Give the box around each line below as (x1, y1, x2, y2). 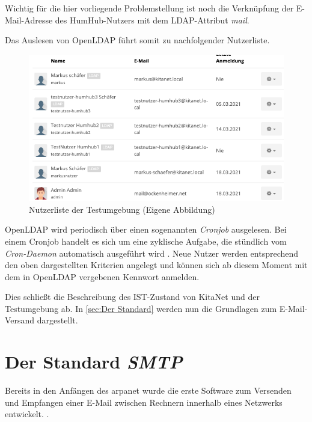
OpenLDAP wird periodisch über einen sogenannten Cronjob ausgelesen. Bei (5, 223, 287, 236)
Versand (5, 314, 35, 326)
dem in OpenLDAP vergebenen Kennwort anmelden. (5, 270, 200, 283)
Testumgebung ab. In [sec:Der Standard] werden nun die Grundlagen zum (5, 302, 277, 314)
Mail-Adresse (5, 13, 53, 26)
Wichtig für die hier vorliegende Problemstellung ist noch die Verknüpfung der (5, 2, 294, 14)
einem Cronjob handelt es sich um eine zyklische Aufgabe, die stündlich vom (5, 234, 287, 247)
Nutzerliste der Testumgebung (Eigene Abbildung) (29, 203, 215, 215)
